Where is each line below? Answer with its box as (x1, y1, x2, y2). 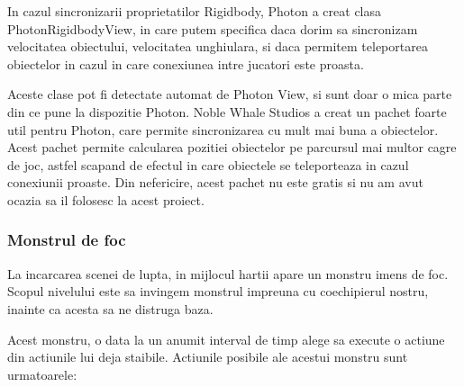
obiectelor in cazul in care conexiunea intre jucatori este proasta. (7, 54, 364, 73)
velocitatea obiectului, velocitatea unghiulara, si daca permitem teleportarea (7, 37, 428, 56)
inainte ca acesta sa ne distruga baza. (7, 299, 214, 318)
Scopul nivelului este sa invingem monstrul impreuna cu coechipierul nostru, (7, 282, 429, 301)
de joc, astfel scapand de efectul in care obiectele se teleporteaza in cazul (7, 155, 409, 174)
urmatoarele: (7, 364, 77, 383)
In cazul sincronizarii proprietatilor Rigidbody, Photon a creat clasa (7, 2, 382, 20)
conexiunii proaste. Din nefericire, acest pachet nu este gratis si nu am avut (7, 173, 423, 192)
